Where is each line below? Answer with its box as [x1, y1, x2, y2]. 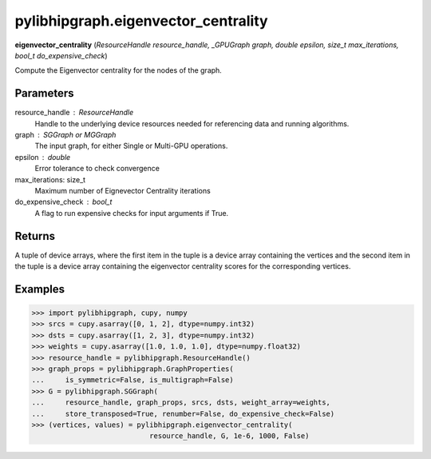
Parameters [14, 86, 74, 100]
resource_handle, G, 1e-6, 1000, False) [148, 432, 310, 441]
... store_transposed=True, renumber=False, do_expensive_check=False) [31, 409, 335, 418]
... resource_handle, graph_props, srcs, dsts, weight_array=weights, [31, 398, 331, 407]
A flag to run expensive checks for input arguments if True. [34, 208, 229, 218]
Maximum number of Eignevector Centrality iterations [34, 186, 211, 195]
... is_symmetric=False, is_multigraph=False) [31, 376, 235, 385]
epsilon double [14, 152, 71, 162]
